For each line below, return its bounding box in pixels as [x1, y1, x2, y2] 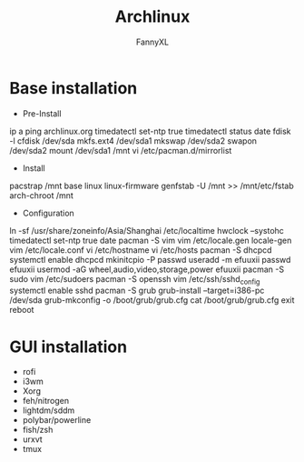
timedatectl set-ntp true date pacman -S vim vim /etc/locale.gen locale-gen [9, 235, 292, 246]
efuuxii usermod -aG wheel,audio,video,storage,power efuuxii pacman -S [9, 264, 284, 275]
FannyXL [135, 36, 170, 47]
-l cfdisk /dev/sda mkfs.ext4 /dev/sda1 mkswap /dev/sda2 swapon [9, 135, 257, 146]
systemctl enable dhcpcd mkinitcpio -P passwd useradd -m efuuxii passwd [9, 254, 291, 265]
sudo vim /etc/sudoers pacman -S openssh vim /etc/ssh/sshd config [9, 273, 260, 286]
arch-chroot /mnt [9, 189, 74, 201]
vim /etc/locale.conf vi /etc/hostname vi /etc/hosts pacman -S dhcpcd [9, 244, 272, 256]
